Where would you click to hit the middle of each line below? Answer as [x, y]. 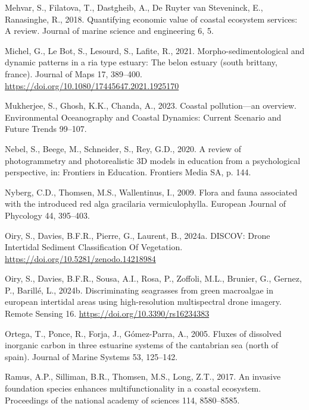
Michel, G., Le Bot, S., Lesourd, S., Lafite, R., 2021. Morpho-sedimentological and [155, 50]
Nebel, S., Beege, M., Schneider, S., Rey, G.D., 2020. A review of [123, 148]
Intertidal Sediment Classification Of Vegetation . [94, 247]
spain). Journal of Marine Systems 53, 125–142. [91, 356]
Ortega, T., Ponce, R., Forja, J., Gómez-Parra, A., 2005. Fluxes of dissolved [143, 333]
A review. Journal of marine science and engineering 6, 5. [109, 31]
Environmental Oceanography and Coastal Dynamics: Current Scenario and [143, 117]
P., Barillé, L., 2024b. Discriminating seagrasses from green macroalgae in [139, 290]
